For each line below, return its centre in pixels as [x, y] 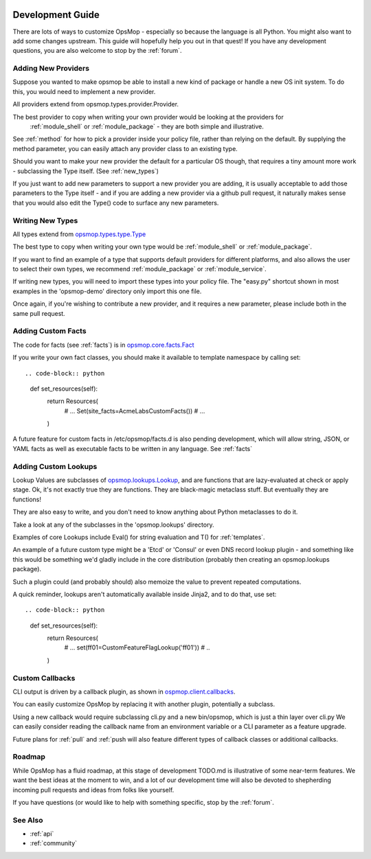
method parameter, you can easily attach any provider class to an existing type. [125, 148]
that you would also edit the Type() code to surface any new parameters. [116, 203]
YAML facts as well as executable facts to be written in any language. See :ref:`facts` [133, 448]
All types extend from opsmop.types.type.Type [79, 234]
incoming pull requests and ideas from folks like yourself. [93, 790]
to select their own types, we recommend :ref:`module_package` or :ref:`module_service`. [140, 269]
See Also [28, 820]
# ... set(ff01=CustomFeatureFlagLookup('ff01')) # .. [137, 648]
